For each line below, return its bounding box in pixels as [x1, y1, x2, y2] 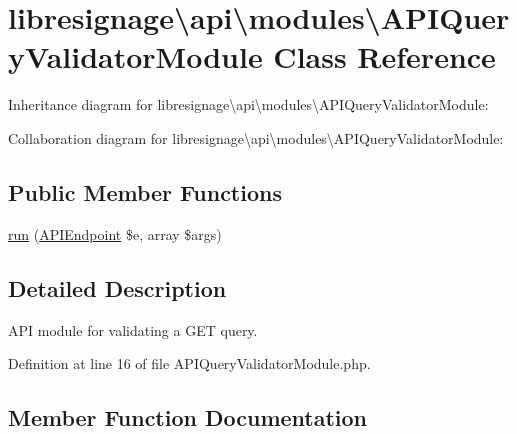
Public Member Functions [8, 176, 282, 207]
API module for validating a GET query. [8, 319, 258, 340]
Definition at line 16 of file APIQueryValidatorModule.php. [8, 353, 371, 374]
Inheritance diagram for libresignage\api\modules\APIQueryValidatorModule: [8, 94, 489, 115]
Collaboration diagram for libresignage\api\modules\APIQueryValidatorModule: [8, 127, 504, 148]
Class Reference [273, 36, 496, 77]
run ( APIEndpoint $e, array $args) [8, 223, 222, 244]
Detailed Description [8, 272, 227, 303]
